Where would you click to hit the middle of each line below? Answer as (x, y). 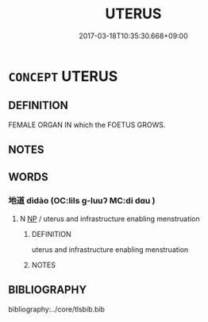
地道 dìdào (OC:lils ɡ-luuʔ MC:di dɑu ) (82, 201)
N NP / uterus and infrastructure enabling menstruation (110, 219)
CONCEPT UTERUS (63, 76)
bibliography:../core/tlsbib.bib (57, 309)
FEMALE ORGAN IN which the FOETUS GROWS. (87, 125)
